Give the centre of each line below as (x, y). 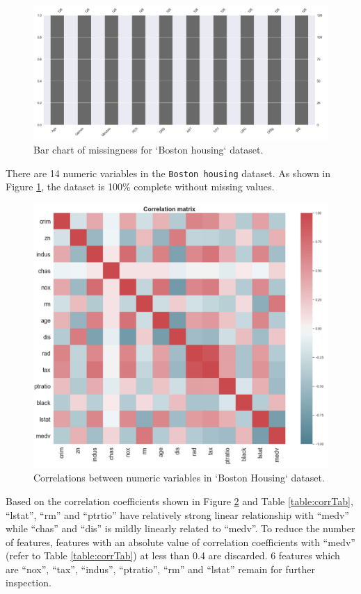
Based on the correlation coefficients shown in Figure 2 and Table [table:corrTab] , (179, 501)
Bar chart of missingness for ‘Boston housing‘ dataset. (149, 149)
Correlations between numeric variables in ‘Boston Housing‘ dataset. (179, 478)
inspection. (29, 583)
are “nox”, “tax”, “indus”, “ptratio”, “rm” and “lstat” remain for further (160, 569)
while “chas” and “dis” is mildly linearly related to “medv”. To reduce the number (180, 528)
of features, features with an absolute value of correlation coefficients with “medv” (180, 542)
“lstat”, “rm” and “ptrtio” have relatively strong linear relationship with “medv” (177, 514)
